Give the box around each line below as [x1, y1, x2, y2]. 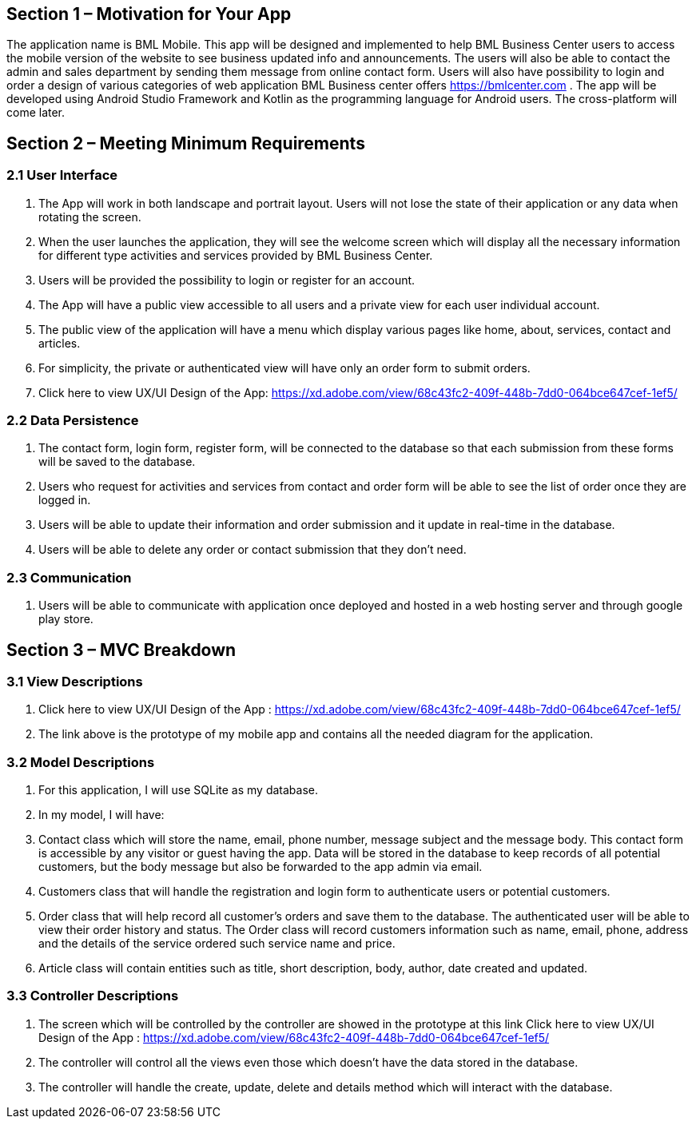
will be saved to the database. [38, 455, 196, 469]
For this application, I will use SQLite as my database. [38, 783, 318, 797]
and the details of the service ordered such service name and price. [38, 936, 396, 951]
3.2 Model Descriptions [6, 753, 155, 770]
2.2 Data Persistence [6, 412, 139, 429]
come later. [6, 105, 66, 120]
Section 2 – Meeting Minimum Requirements [6, 133, 365, 153]
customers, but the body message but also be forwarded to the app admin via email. [38, 860, 483, 874]
